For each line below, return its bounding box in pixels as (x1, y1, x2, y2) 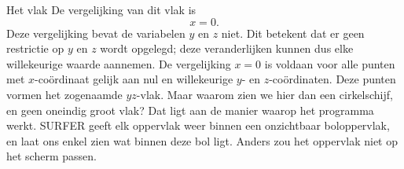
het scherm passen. (6, 148, 97, 164)
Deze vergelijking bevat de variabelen (6, 24, 185, 41)
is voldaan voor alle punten (264, 55, 395, 72)
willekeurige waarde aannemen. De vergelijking (6, 55, 231, 72)
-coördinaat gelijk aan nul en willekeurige (35, 71, 233, 87)
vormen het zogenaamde (6, 86, 123, 102)
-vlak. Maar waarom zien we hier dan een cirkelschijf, (136, 86, 393, 102)
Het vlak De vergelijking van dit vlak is (6, 2, 196, 17)
